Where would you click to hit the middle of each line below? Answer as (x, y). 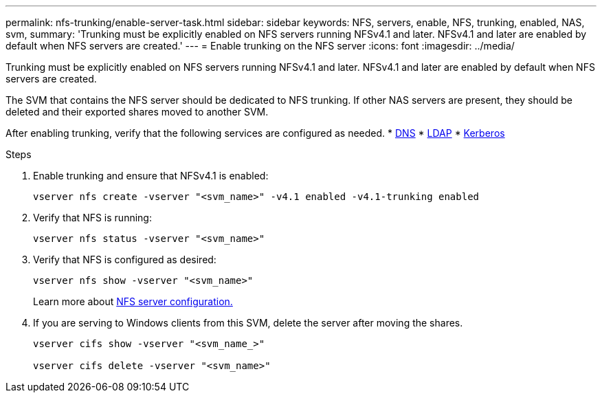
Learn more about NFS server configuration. (133, 301)
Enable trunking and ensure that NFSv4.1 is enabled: (151, 176)
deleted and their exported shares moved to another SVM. (137, 112)
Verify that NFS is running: (92, 218)
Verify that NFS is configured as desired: (125, 259)
